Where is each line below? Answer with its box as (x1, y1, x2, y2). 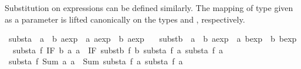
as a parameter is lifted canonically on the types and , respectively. (5, 13, 245, 25)
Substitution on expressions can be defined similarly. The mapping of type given (5, 2, 293, 13)
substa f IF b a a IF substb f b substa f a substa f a (12, 43, 224, 56)
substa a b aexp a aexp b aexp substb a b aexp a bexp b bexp (8, 32, 297, 45)
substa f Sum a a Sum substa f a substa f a (8, 55, 183, 67)
